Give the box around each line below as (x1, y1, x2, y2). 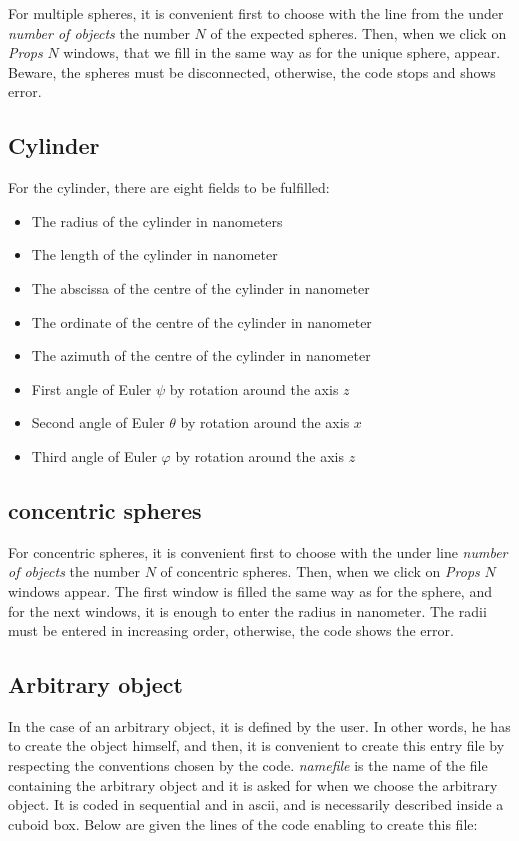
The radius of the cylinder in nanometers (31, 210, 283, 231)
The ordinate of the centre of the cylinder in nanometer (31, 311, 372, 332)
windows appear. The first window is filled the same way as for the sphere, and (8, 580, 492, 601)
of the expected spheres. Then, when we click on (210, 22, 507, 43)
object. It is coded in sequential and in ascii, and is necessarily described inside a (8, 794, 504, 815)
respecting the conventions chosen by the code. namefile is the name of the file (8, 755, 488, 776)
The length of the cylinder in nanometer (31, 244, 278, 265)
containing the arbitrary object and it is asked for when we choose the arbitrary (8, 774, 498, 795)
